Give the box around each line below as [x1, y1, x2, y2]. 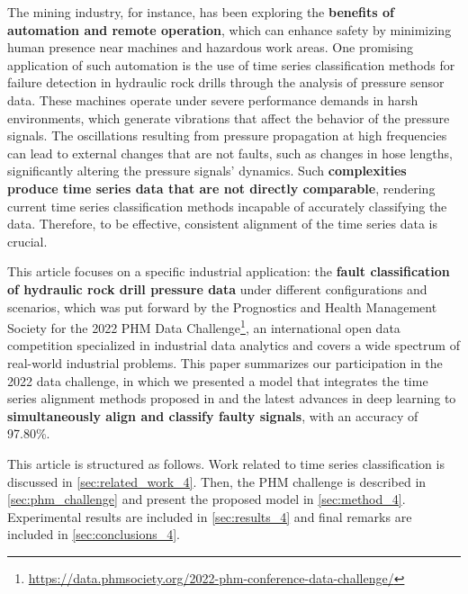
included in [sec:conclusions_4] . [7, 525, 180, 544]
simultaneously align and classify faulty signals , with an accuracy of [7, 406, 418, 425]
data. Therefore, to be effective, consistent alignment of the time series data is [7, 214, 437, 233]
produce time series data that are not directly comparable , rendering [7, 178, 436, 197]
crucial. [7, 231, 48, 250]
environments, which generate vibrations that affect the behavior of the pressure [7, 108, 450, 127]
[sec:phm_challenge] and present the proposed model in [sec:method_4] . [7, 490, 406, 508]
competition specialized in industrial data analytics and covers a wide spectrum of [7, 336, 460, 355]
